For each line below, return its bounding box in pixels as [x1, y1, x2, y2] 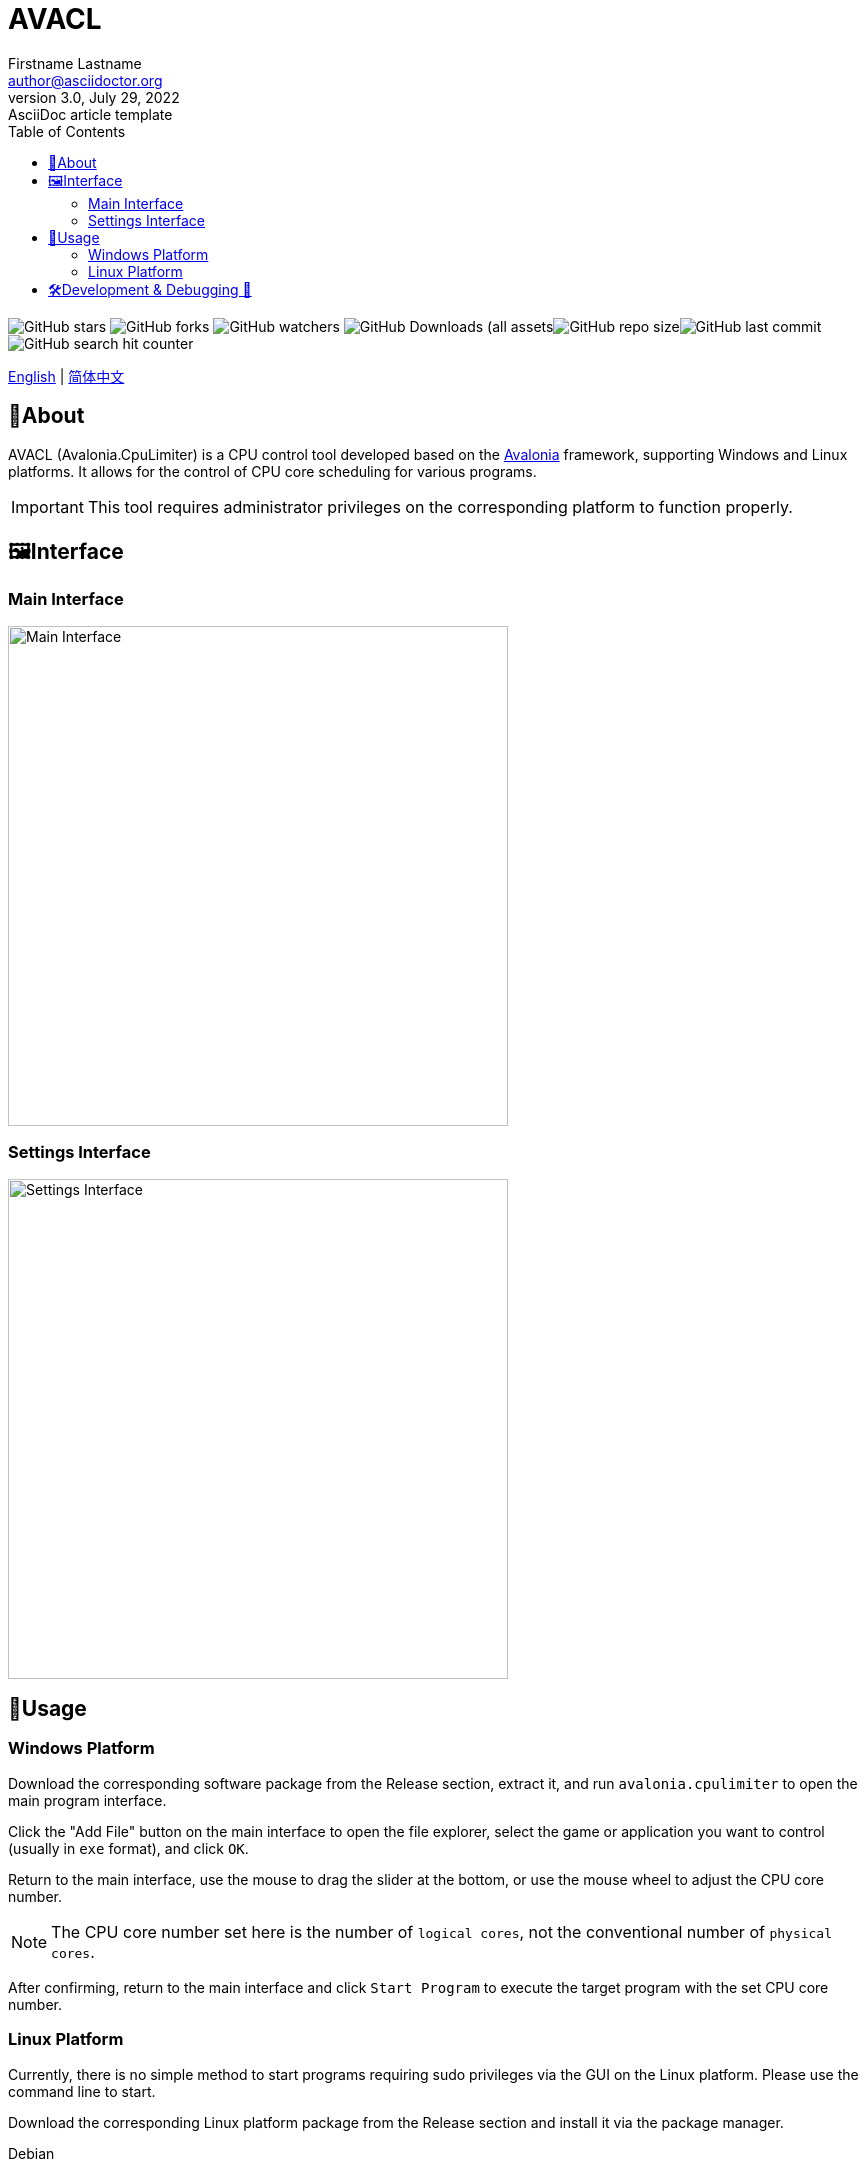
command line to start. [8, 2082, 156, 2100]
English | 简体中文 [8, 367, 125, 385]
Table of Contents [8, 122, 126, 140]
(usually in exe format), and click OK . [8, 1839, 249, 1857]
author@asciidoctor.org [8, 71, 163, 89]
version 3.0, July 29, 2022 [8, 88, 180, 106]
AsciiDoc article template [8, 105, 173, 123]
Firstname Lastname [8, 54, 142, 72]
